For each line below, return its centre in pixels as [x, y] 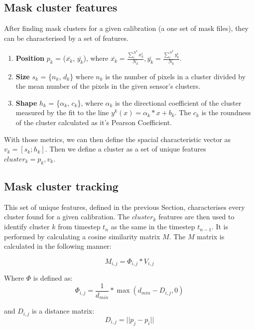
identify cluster [27, 227]
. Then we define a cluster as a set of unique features [126, 149]
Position [30, 58]
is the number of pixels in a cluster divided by [176, 76]
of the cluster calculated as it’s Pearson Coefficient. [94, 122]
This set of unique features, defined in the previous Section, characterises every [125, 207]
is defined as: [53, 278]
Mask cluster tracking [61, 186]
